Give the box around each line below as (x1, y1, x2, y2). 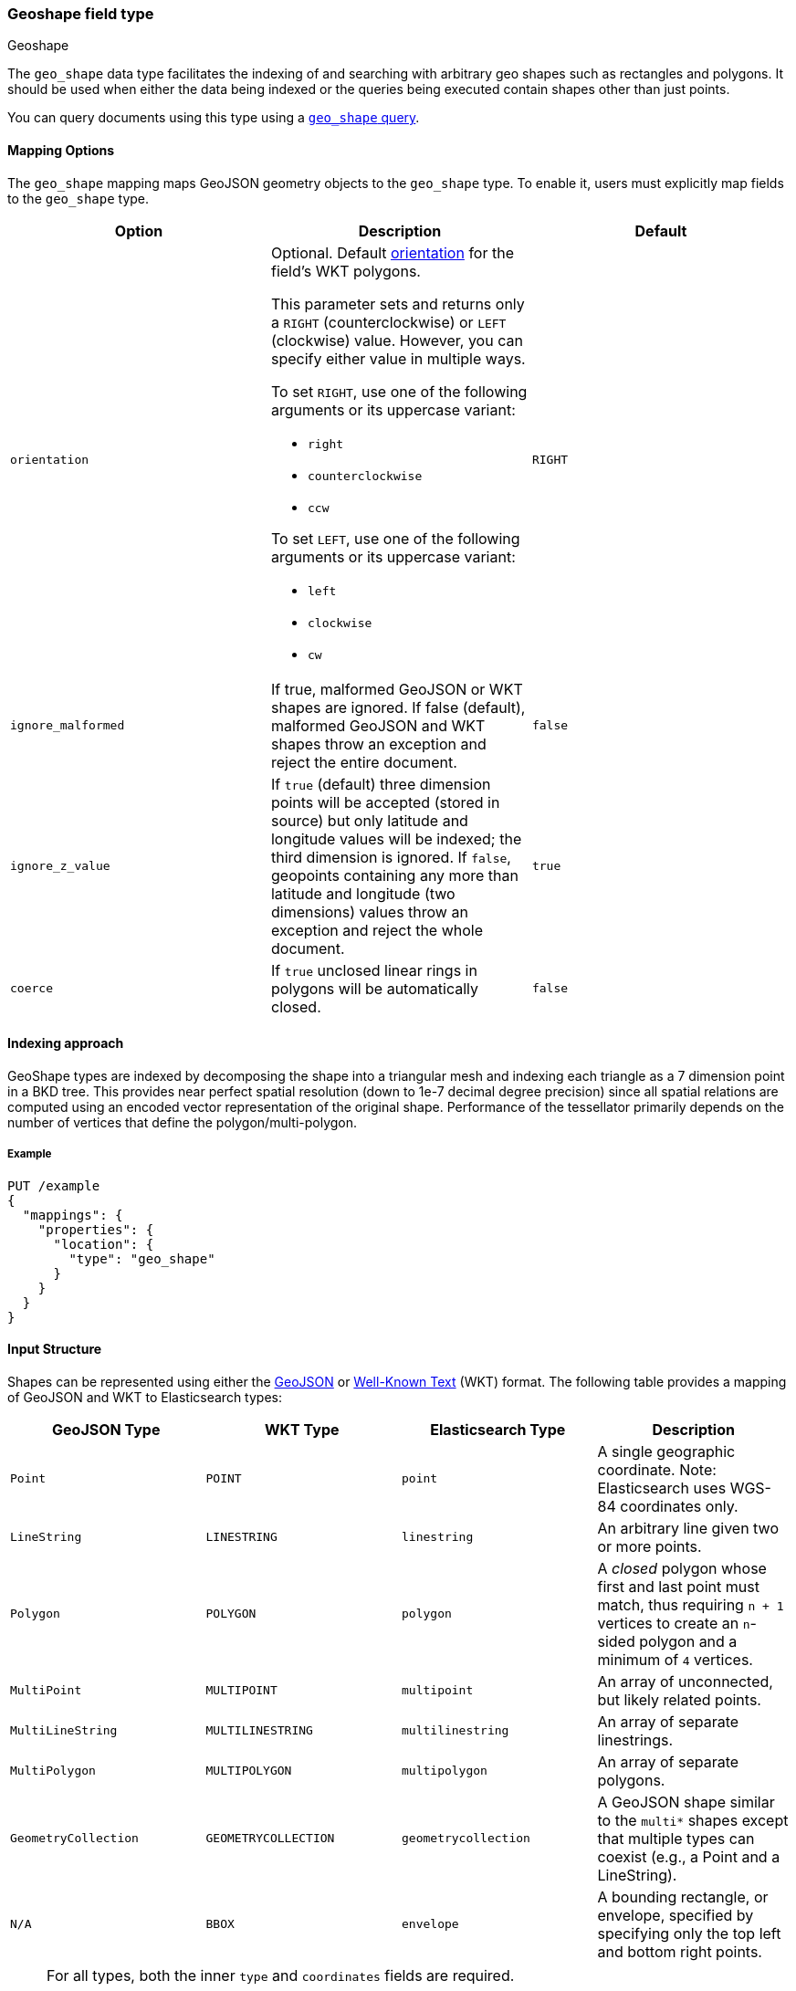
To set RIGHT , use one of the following (270, 382, 528, 401)
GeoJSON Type (52, 1420, 161, 1439)
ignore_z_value (10, 859, 110, 874)
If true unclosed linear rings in (270, 960, 477, 980)
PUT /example (7, 1178, 100, 1193)
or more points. (597, 1536, 702, 1556)
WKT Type (264, 1420, 340, 1439)
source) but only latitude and (270, 811, 468, 830)
